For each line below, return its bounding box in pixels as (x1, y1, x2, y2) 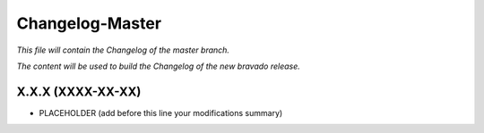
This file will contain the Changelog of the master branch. (16, 45, 230, 55)
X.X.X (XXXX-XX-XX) (16, 84, 142, 99)
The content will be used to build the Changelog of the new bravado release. (16, 61, 300, 71)
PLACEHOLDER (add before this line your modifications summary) (39, 107, 283, 118)
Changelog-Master (16, 13, 161, 33)
